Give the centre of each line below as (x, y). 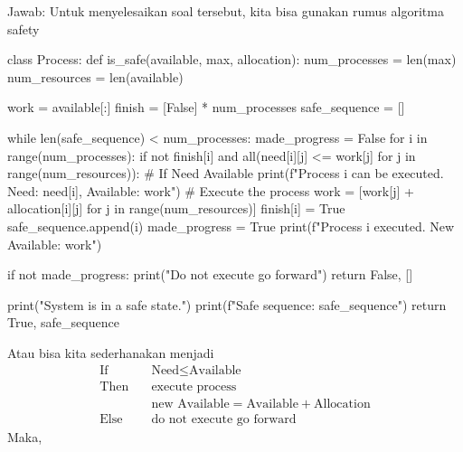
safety (24, 28)
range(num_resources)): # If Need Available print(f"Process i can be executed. (226, 173)
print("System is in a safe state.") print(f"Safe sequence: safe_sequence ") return (227, 304)
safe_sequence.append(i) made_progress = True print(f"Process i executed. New (231, 226)
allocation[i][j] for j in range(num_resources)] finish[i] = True (176, 208)
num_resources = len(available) (95, 76)
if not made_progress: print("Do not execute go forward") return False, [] (210, 274)
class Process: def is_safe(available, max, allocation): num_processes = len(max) (232, 59)
